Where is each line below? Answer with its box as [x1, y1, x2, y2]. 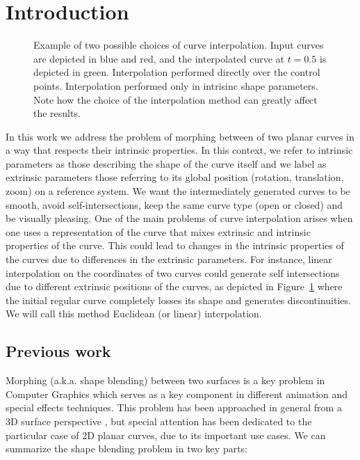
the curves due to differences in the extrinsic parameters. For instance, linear [6, 252, 332, 267]
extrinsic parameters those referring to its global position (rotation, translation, [6, 170, 344, 184]
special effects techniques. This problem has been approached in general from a [6, 400, 342, 415]
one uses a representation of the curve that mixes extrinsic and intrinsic [6, 224, 311, 239]
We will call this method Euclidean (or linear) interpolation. [6, 306, 262, 321]
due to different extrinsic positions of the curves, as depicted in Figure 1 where [6, 279, 343, 294]
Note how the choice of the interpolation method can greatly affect [33, 92, 318, 106]
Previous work [6, 340, 111, 362]
